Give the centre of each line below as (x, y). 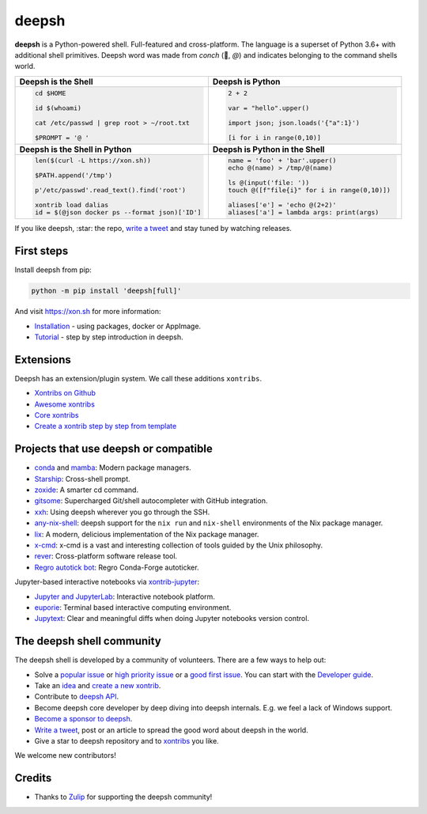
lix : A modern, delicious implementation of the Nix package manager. (147, 534)
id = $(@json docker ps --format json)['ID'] (118, 212)
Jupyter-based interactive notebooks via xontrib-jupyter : (107, 582)
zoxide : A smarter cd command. (86, 490)
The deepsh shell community (88, 641)
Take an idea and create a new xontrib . (98, 686)
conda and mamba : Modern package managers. (113, 468)
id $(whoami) (58, 108)
